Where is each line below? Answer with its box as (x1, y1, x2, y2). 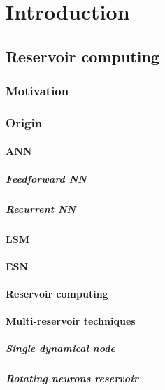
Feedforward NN (6, 171, 87, 186)
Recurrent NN (6, 201, 76, 216)
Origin (6, 113, 43, 131)
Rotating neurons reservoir (6, 371, 138, 386)
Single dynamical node (6, 341, 115, 356)
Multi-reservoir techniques (6, 314, 136, 328)
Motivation (6, 82, 69, 99)
